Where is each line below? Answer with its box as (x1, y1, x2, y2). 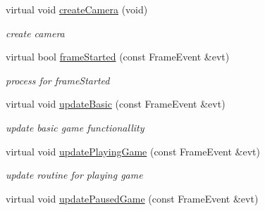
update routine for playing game (6, 167, 143, 182)
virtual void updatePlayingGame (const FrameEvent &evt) (6, 143, 261, 158)
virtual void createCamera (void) (6, 2, 148, 16)
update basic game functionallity (6, 120, 144, 134)
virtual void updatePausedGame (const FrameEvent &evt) (6, 191, 259, 205)
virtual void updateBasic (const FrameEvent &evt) (6, 96, 226, 111)
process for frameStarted (6, 72, 110, 87)
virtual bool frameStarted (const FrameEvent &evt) (6, 49, 230, 64)
